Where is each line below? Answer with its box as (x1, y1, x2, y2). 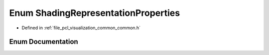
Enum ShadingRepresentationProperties (9, 7, 180, 18)
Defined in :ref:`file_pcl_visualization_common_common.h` (21, 25, 141, 31)
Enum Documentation (9, 38, 78, 46)
